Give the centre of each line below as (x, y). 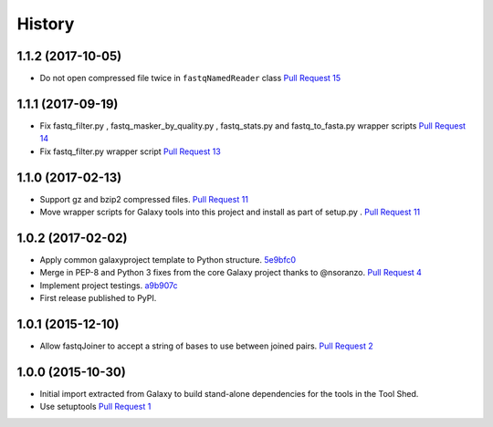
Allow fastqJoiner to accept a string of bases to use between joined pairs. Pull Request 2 (206, 346)
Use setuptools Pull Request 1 (95, 407)
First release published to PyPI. (98, 298)
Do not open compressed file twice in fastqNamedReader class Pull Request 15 (190, 78)
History (46, 24)
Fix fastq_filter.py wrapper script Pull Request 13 (130, 151)
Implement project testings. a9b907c (109, 285)
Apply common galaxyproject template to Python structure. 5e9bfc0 (168, 259)
